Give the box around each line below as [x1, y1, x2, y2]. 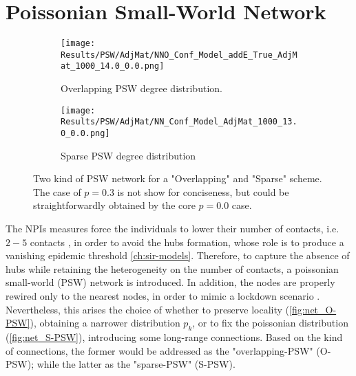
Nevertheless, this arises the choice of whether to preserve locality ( [6, 302, 290, 316]
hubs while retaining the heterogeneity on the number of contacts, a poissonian [6, 261, 339, 276]
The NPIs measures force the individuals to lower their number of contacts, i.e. [6, 221, 339, 236]
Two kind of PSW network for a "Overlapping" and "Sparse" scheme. [33, 171, 322, 186]
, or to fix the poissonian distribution [192, 316, 348, 330]
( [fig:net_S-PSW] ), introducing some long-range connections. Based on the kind [6, 329, 343, 344]
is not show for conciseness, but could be [117, 184, 289, 199]
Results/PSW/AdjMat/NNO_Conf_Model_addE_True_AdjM [61, 49, 297, 60]
